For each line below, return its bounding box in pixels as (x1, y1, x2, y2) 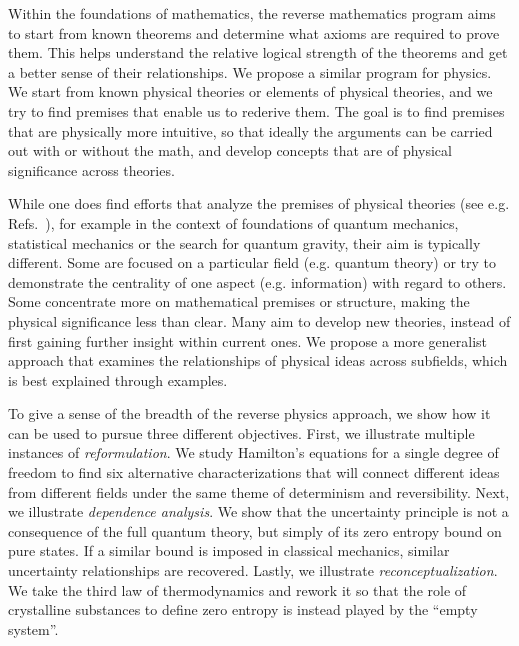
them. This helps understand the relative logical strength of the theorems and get (8, 42, 508, 63)
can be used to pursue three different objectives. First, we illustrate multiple (8, 422, 475, 443)
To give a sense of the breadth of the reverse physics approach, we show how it (8, 403, 491, 424)
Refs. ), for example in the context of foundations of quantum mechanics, (8, 212, 459, 233)
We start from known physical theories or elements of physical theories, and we (8, 81, 493, 102)
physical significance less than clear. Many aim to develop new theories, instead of (8, 310, 511, 331)
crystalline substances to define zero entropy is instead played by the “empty (8, 599, 478, 620)
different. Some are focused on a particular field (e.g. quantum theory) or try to (8, 252, 497, 273)
